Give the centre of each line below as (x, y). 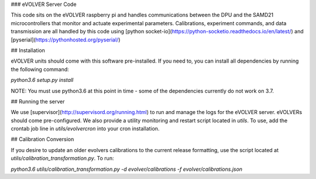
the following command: (40, 69)
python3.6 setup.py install (42, 80)
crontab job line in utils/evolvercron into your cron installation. (85, 129)
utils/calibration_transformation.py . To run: (62, 159)
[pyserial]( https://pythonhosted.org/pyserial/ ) (66, 39)
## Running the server (38, 101)
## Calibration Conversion (42, 139)
